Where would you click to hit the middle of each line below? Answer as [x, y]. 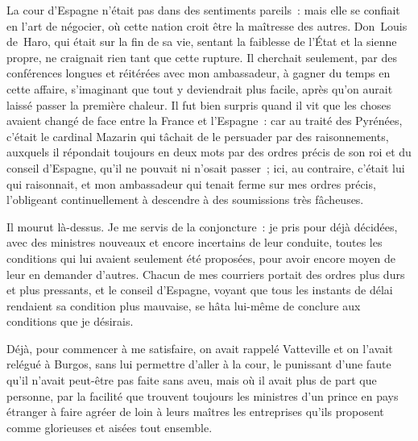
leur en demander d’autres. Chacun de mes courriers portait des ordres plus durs [206, 274]
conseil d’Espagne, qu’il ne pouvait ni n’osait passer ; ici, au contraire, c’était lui [206, 167]
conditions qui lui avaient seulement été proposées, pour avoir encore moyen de [201, 258]
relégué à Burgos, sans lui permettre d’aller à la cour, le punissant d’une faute [199, 364]
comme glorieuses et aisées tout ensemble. [110, 427]
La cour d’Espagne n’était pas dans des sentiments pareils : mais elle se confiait [203, 10]
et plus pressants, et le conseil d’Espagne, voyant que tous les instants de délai [200, 290]
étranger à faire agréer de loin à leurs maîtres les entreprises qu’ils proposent [195, 412]
